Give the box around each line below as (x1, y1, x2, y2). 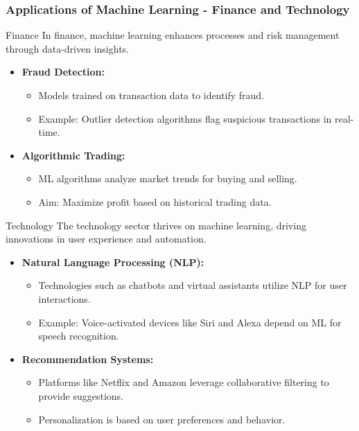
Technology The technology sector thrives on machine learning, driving (6, 218, 306, 232)
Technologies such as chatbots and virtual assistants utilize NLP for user (38, 278, 347, 292)
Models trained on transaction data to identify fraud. (38, 88, 265, 102)
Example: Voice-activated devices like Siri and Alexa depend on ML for (38, 315, 342, 329)
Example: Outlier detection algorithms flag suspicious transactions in (38, 111, 332, 125)
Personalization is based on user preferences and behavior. (38, 412, 286, 426)
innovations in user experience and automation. (6, 231, 207, 246)
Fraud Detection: (21, 64, 105, 79)
